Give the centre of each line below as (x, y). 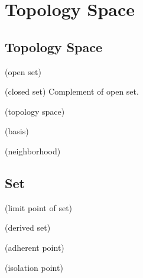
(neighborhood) (33, 151)
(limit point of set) (39, 207)
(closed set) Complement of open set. (72, 91)
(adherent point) (35, 247)
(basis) (17, 131)
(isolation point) (34, 267)
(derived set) (28, 227)
